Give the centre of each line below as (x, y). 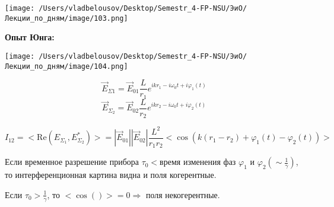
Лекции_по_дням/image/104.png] (66, 66)
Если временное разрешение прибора (72, 162)
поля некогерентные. (183, 194)
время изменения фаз (198, 162)
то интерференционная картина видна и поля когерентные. (111, 175)
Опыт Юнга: (30, 37)
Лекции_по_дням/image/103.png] (66, 18)
